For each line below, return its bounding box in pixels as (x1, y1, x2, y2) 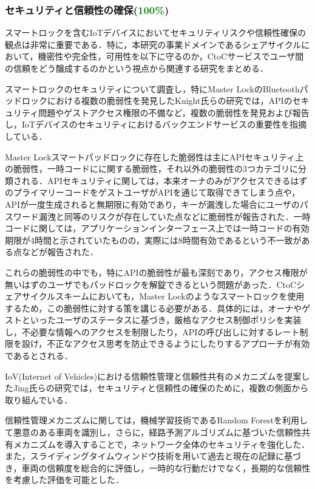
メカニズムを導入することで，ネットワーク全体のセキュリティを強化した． (13, 437, 310, 450)
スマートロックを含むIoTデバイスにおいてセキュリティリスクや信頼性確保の (5, 26, 307, 39)
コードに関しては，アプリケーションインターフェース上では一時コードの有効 (5, 222, 310, 234)
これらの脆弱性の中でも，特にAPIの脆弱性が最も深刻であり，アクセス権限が (5, 265, 308, 278)
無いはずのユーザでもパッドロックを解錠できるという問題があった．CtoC (5, 278, 297, 290)
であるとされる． (5, 349, 73, 362)
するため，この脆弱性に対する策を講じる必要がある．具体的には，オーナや (5, 301, 302, 314)
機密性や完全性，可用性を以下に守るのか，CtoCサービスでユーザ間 (38, 50, 304, 63)
